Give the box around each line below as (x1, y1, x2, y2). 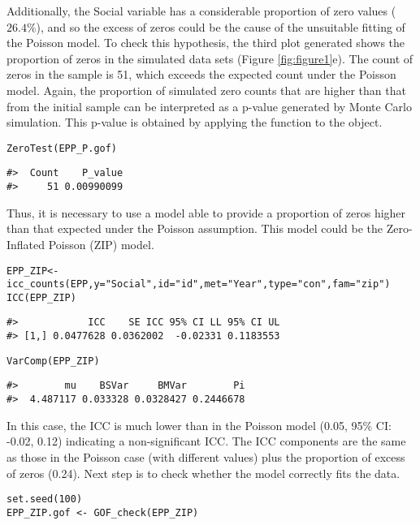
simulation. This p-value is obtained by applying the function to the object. (6, 114, 383, 131)
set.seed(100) (6, 493, 83, 506)
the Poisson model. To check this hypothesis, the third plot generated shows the (6, 34, 405, 51)
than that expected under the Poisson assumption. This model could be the (6, 220, 383, 237)
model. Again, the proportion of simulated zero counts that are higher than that (6, 81, 406, 98)
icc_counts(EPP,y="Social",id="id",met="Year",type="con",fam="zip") (6, 278, 391, 290)
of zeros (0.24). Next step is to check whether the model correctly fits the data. (6, 464, 401, 481)
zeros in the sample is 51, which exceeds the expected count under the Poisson (6, 66, 396, 83)
